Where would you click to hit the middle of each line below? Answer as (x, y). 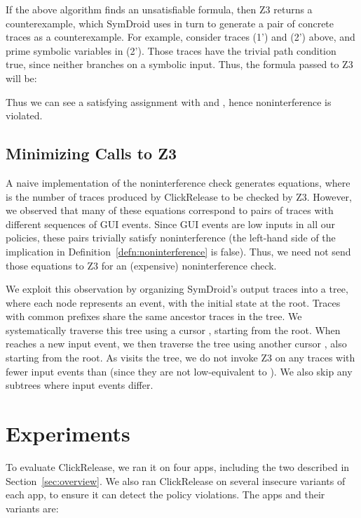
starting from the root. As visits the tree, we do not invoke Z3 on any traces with (180, 358)
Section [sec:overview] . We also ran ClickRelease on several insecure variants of (176, 480)
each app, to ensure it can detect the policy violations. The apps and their (165, 494)
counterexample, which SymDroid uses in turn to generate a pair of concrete (170, 23)
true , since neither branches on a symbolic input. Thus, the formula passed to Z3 (179, 64)
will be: (21, 78)
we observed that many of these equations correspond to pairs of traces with (170, 210)
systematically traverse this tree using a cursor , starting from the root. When (173, 330)
